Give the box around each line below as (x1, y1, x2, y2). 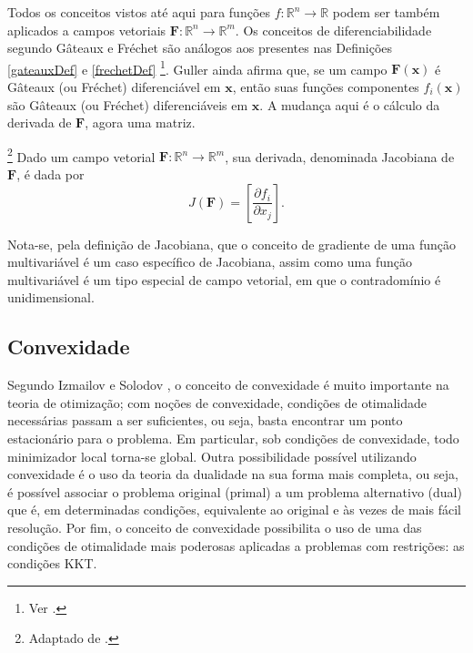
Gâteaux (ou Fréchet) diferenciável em (7, 77, 221, 97)
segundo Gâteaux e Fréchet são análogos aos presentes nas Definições (7, 38, 393, 57)
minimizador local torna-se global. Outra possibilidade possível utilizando (7, 446, 417, 465)
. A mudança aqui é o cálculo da (259, 95, 440, 114)
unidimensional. (7, 288, 95, 307)
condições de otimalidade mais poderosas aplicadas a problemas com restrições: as (7, 536, 465, 555)
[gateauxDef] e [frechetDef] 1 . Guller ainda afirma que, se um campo (7, 56, 387, 78)
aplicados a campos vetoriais (7, 20, 166, 39)
